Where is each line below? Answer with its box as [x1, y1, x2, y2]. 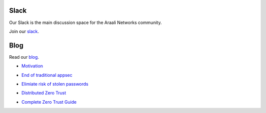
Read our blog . [9, 54, 39, 60]
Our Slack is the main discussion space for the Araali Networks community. [9, 20, 162, 25]
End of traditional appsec [21, 72, 72, 78]
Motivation [21, 63, 43, 69]
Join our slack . [9, 28, 39, 34]
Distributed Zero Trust [21, 90, 66, 96]
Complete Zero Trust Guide [21, 99, 77, 105]
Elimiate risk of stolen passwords [21, 81, 89, 87]
